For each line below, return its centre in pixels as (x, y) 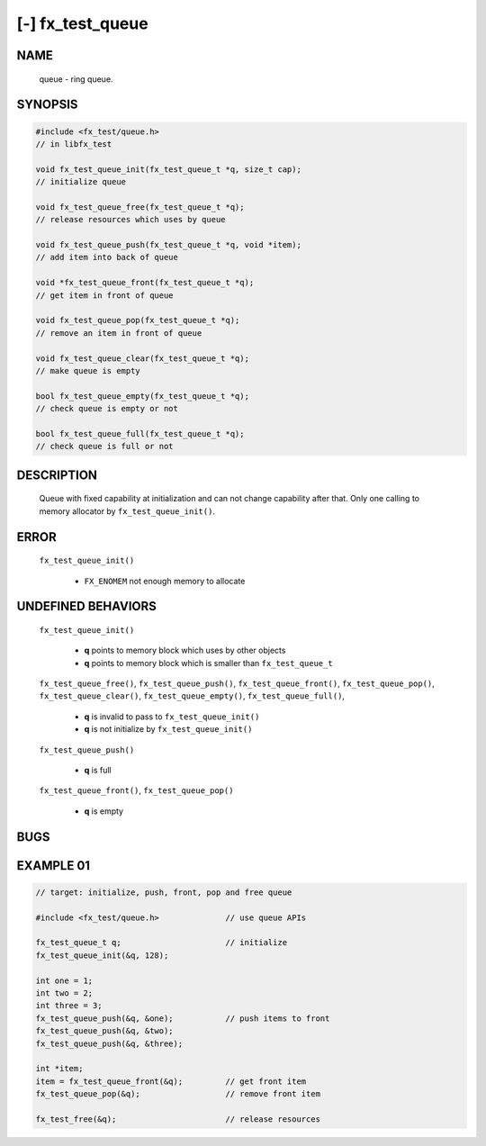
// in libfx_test (74, 144)
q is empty (104, 811)
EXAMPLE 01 (53, 866)
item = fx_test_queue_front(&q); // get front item (171, 1081)
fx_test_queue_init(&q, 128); (102, 955)
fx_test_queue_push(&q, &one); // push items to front (183, 1018)
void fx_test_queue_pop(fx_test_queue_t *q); (138, 320)
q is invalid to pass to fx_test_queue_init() (172, 717)
